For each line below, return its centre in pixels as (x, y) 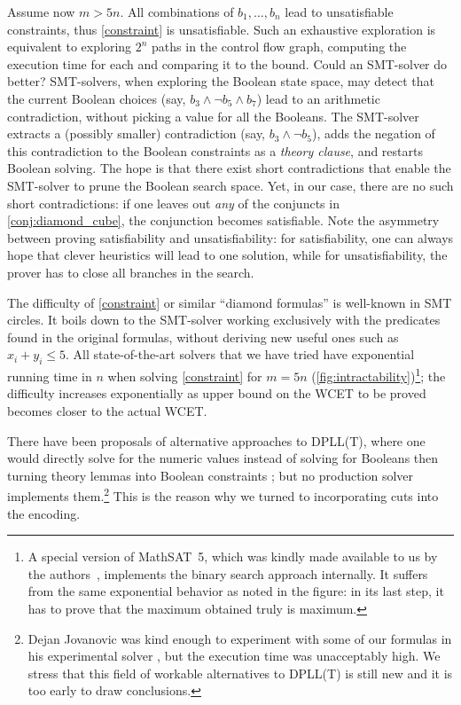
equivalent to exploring (70, 47)
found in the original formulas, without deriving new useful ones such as (203, 337)
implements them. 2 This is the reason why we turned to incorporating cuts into (223, 494)
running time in (50, 376)
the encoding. (44, 513)
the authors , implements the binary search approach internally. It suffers (228, 573)
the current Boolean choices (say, (97, 98)
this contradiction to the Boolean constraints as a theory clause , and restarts (215, 150)
